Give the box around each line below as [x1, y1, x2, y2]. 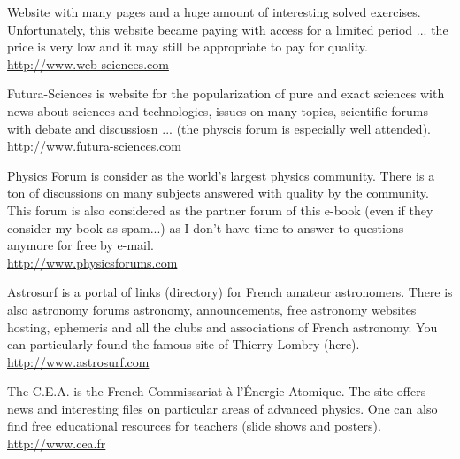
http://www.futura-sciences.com [7, 136, 181, 155]
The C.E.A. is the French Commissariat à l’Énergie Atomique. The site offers [7, 382, 426, 401]
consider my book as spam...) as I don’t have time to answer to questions [7, 218, 404, 237]
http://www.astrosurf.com [7, 352, 149, 370]
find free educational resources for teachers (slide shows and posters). [7, 416, 381, 435]
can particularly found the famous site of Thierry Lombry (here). [7, 335, 360, 354]
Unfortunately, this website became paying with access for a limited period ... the [7, 19, 448, 38]
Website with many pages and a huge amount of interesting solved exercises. [7, 3, 421, 20]
